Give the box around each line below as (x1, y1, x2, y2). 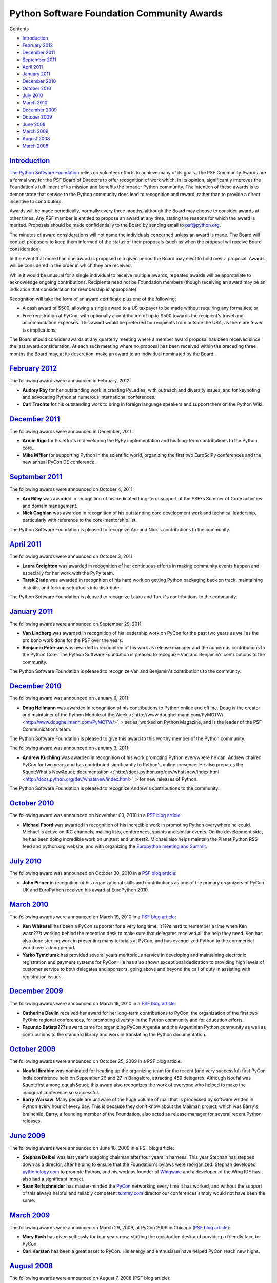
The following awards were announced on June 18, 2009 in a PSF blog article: (9, 1145, 174, 1151)
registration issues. (22, 973, 63, 980)
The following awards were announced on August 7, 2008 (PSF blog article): (9, 1275, 171, 1281)
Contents (9, 26, 29, 32)
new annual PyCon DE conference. (22, 459, 96, 465)
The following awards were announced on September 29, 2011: (9, 620, 143, 627)
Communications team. (22, 726, 71, 732)
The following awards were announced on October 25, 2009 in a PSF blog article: (9, 1058, 182, 1064)
